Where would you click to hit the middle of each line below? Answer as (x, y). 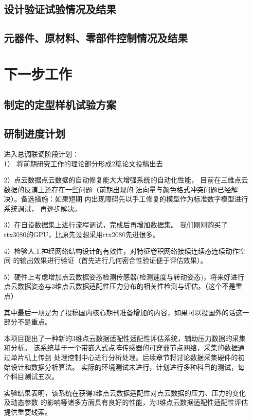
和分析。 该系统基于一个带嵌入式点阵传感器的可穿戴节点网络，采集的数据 (121, 348)
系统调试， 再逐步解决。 (43, 208)
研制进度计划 (35, 133)
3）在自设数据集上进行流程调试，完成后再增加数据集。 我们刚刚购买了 (116, 225)
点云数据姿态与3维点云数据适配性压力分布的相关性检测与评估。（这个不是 (120, 286)
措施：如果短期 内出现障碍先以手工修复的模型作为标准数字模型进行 (141, 199)
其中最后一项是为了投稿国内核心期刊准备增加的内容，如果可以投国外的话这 (123, 312)
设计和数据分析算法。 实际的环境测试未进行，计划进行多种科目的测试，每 (127, 367)
